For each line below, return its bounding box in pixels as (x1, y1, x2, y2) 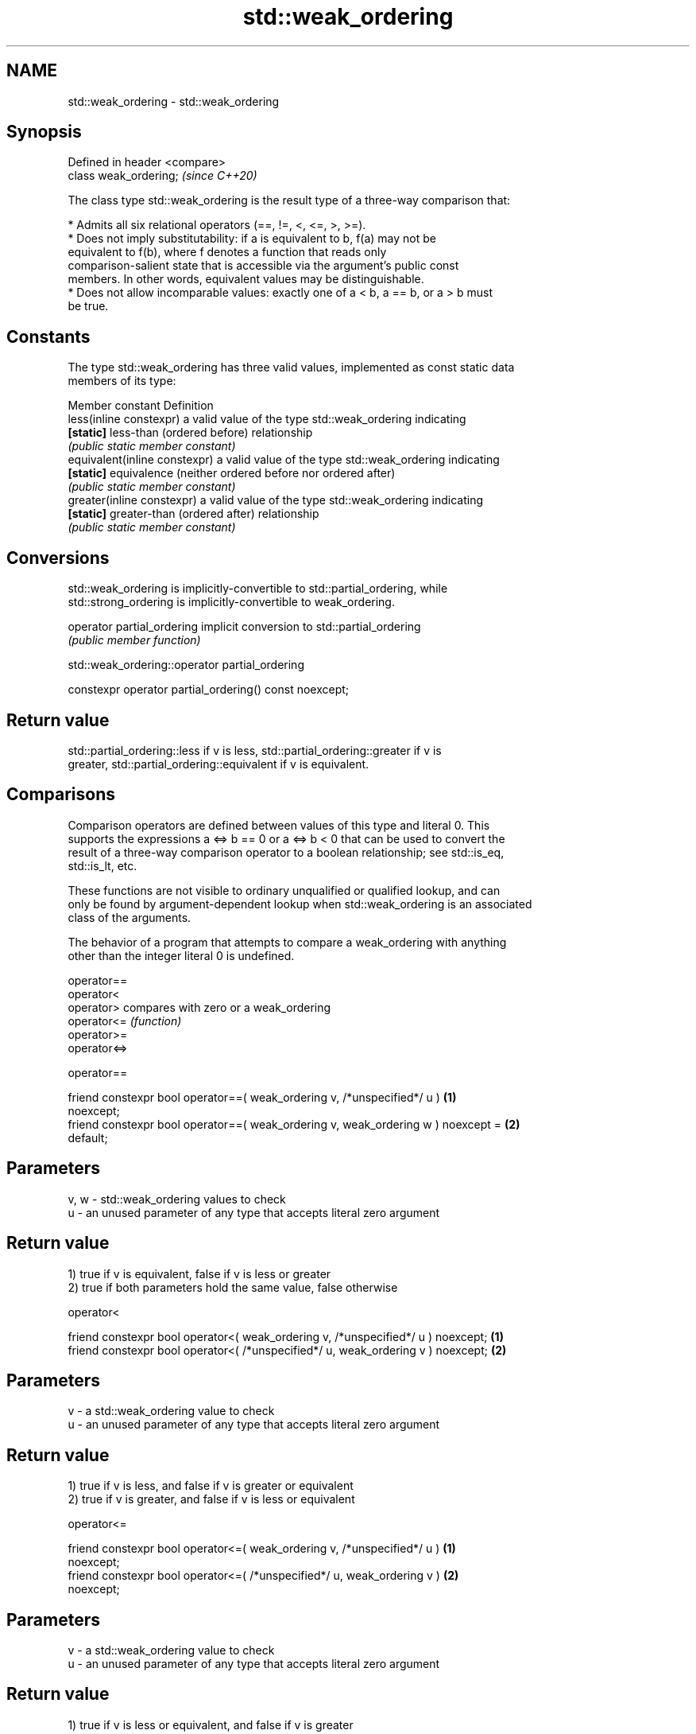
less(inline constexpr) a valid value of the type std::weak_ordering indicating (68, 412, 466, 426)
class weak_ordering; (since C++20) (68, 169, 257, 183)
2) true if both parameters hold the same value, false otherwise (68, 1280, 398, 1294)
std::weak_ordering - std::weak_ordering (68, 94, 280, 108)
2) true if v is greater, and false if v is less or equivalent (68, 1492, 355, 1507)
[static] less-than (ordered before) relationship (68, 426, 313, 440)
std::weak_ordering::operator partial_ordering (68, 658, 304, 672)
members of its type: (68, 374, 176, 388)
